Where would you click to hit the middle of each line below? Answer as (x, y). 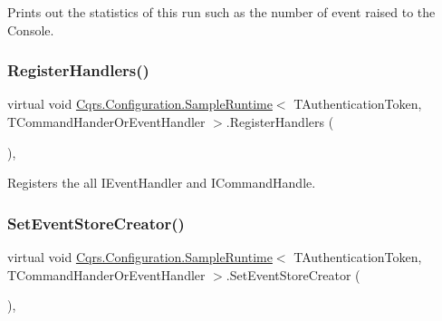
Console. (31, 29)
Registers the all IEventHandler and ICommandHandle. (162, 183)
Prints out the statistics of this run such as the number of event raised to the (221, 12)
